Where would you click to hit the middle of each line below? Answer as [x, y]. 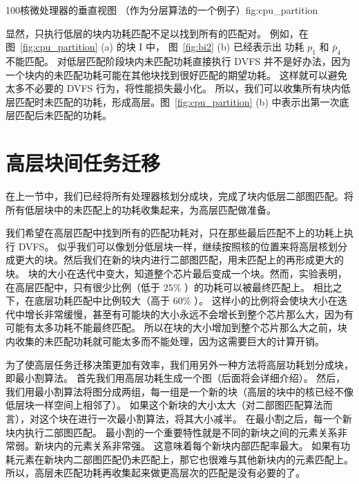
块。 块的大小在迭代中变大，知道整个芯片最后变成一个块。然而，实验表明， [176, 273]
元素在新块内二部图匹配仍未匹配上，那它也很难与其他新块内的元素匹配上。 [184, 459]
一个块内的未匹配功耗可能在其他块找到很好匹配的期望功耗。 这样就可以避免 [176, 74]
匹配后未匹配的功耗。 [63, 115]
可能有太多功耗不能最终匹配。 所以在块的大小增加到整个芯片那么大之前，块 [176, 327]
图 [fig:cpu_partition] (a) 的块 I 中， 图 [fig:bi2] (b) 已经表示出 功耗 [155, 47]
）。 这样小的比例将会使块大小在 [266, 300]
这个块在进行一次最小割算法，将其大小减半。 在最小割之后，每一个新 [195, 418]
